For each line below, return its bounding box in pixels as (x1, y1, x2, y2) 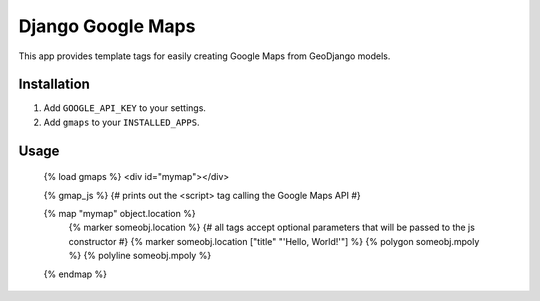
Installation (18, 76, 90, 93)
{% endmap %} (43, 268, 108, 280)
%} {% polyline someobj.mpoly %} (68, 250, 212, 262)
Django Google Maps (18, 15, 196, 37)
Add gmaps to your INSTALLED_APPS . (43, 116, 200, 128)
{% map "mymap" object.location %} (43, 208, 196, 220)
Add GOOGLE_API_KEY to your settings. (43, 102, 207, 114)
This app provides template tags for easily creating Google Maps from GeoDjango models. (18, 50, 391, 62)
